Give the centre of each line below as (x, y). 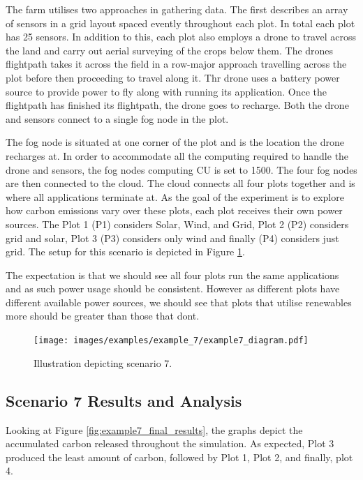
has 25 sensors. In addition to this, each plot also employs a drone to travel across (181, 37)
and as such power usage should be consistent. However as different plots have (173, 288)
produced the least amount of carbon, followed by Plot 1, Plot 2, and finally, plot (179, 457)
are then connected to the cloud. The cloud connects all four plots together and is (180, 183)
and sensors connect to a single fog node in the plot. (117, 118)
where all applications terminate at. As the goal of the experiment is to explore (175, 196)
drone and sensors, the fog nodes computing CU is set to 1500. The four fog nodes (181, 169)
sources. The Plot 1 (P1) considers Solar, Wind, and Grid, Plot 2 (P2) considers (177, 224)
